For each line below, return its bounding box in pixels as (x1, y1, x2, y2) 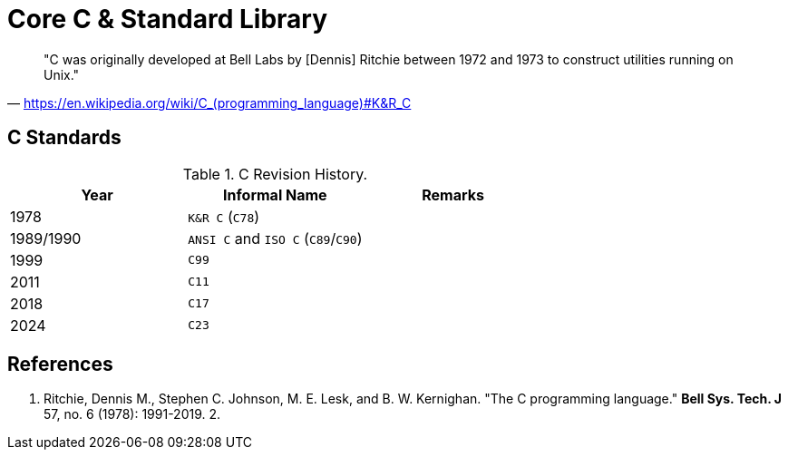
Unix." (44, 66, 80, 83)
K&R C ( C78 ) (188, 207, 260, 226)
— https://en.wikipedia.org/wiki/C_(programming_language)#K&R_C (7, 94, 412, 111)
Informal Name (223, 185, 327, 204)
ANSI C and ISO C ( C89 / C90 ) (188, 228, 363, 248)
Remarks (422, 185, 485, 204)
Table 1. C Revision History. (182, 164, 368, 183)
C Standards (7, 126, 122, 150)
